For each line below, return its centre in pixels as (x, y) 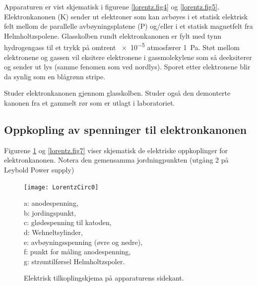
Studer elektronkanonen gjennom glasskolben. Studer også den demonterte (117, 93)
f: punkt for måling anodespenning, (77, 252)
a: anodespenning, (51, 203)
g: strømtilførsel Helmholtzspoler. (74, 261)
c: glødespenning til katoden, (68, 222)
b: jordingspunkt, (50, 212)
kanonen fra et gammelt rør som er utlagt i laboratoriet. (90, 103)
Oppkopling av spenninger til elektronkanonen (126, 129)
